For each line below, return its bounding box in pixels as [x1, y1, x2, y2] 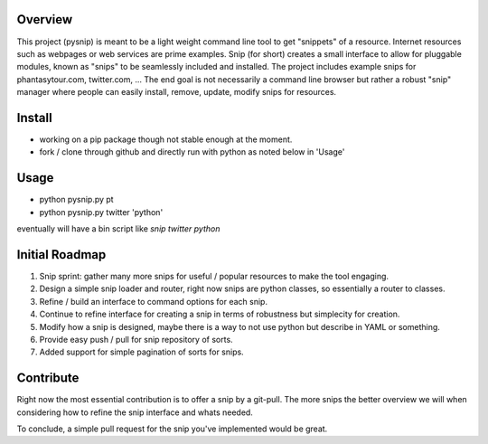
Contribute [16, 371, 80, 386]
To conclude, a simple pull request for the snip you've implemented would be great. [16, 423, 328, 434]
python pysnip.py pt [39, 194, 114, 205]
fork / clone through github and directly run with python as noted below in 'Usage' [39, 146, 345, 157]
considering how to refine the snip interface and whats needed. [16, 407, 253, 418]
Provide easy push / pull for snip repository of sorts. [39, 334, 234, 345]
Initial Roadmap [16, 247, 107, 262]
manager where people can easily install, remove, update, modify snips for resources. [16, 87, 337, 98]
